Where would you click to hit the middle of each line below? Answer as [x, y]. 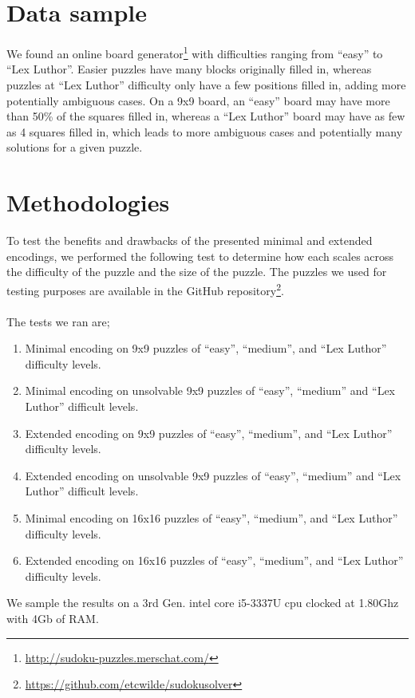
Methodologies [88, 202]
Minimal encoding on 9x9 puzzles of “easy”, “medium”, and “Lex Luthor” [206, 348]
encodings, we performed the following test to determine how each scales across [200, 256]
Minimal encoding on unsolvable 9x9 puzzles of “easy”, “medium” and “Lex [210, 390]
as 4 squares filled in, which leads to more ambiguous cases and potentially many [205, 131]
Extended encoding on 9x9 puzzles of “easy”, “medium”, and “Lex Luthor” [209, 433]
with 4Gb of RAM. [53, 618]
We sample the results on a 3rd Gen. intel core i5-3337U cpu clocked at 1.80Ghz [203, 603]
